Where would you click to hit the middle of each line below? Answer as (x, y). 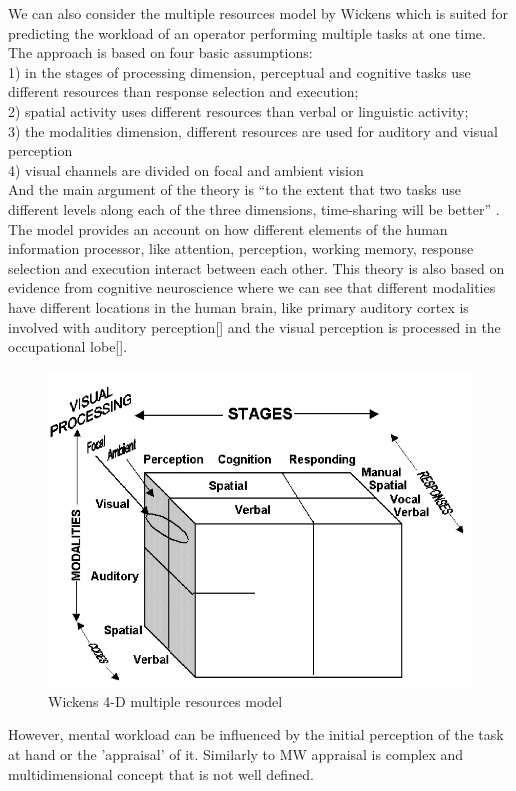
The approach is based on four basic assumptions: (160, 52)
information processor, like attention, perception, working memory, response (241, 248)
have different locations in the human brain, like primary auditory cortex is (238, 306)
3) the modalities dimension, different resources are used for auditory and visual (253, 130)
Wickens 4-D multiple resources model (165, 700)
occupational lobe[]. (68, 346)
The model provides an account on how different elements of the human (228, 228)
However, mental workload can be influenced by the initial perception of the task (256, 734)
